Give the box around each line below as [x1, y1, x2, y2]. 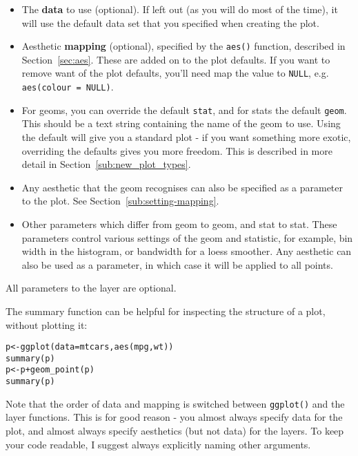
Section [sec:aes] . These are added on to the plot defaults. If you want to [21, 52, 330, 66]
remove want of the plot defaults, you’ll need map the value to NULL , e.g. [21, 66, 329, 80]
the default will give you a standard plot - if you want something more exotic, [21, 130, 351, 144]
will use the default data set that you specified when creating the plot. [21, 15, 319, 30]
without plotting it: [6, 317, 88, 332]
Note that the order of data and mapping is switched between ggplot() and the [6, 396, 345, 410]
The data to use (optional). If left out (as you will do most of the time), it [21, 2, 338, 16]
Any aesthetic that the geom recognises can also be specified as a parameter [21, 180, 344, 194]
